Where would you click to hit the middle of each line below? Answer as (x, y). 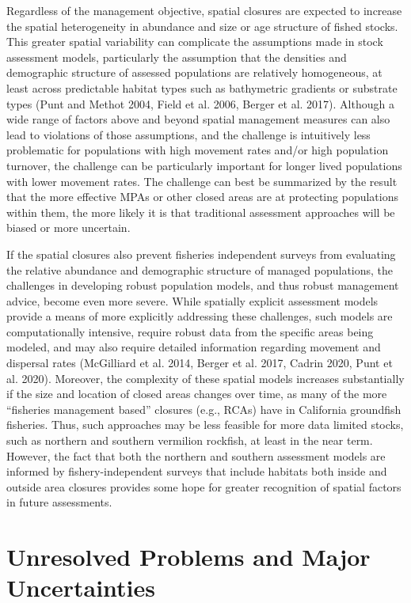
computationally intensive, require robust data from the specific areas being (190, 331)
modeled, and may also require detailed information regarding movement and (194, 347)
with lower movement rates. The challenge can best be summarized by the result (202, 181)
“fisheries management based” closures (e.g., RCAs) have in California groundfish (204, 409)
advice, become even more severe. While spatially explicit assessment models (192, 300)
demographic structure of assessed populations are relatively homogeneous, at (194, 72)
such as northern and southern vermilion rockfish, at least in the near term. (190, 440)
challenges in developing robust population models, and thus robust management (203, 285)
